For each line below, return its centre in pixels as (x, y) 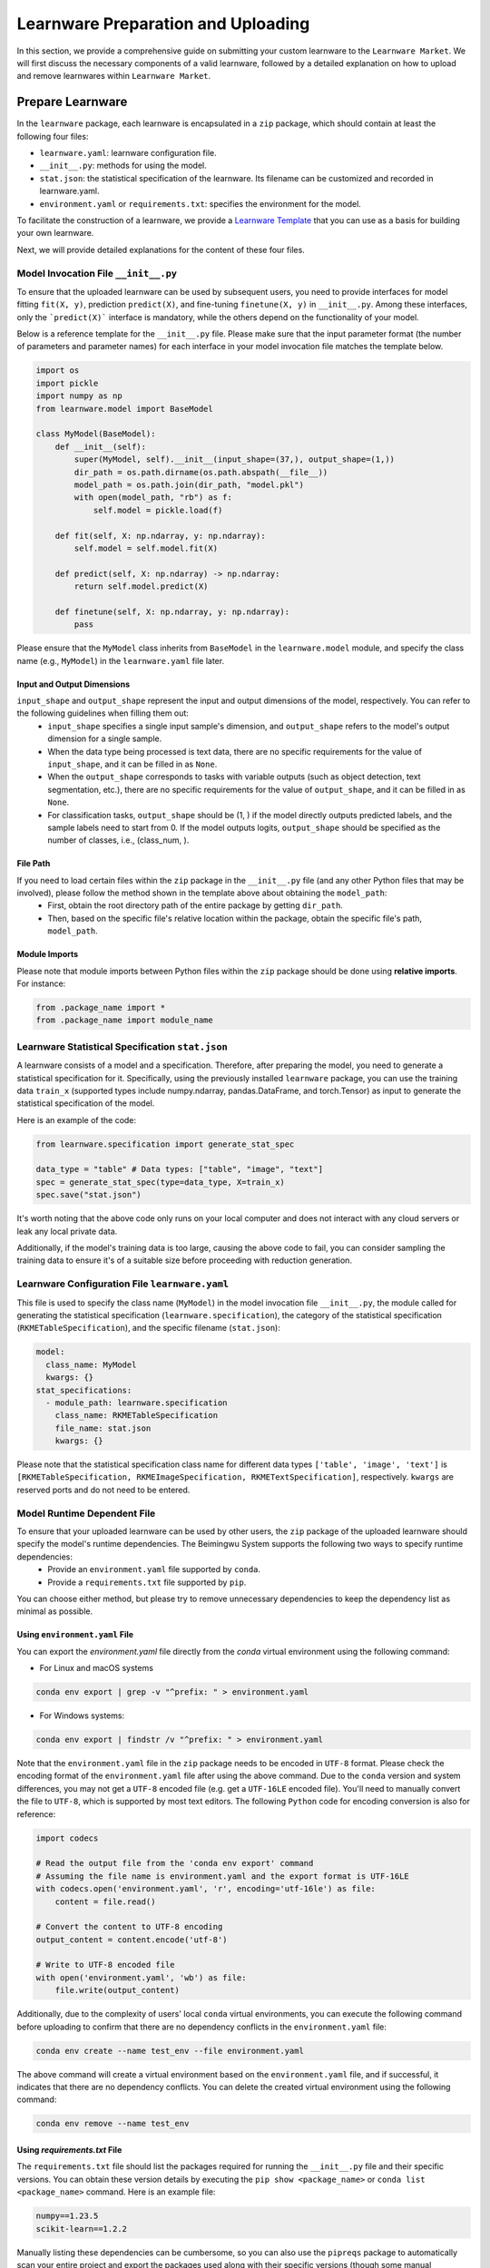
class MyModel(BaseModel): (96, 434)
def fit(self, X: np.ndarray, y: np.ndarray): (161, 536)
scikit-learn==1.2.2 (81, 2229)
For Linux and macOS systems (97, 1668)
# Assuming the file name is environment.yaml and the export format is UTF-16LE (223, 1876)
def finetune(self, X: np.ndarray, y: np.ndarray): (172, 611)
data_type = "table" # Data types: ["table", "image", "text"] (180, 1169)
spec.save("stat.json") (89, 1195)
